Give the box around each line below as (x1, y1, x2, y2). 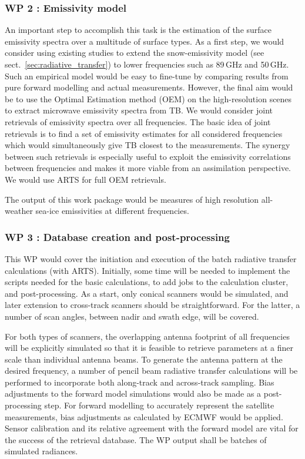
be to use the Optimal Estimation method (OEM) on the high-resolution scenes (5, 92, 292, 105)
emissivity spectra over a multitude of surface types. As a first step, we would (5, 35, 284, 47)
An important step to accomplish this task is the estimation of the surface (5, 24, 272, 36)
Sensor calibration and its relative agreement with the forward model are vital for (5, 422, 299, 434)
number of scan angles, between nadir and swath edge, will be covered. (5, 310, 259, 322)
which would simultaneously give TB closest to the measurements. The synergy (5, 139, 290, 151)
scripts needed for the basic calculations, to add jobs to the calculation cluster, (5, 276, 289, 288)
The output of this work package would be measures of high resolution (5, 193, 259, 205)
